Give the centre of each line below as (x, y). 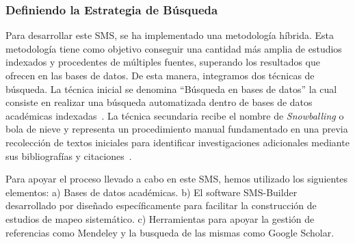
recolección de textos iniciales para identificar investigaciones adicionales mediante (177, 142)
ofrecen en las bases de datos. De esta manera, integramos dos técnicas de (160, 75)
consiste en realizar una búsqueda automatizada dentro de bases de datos (159, 102)
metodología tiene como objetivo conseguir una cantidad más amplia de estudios (174, 48)
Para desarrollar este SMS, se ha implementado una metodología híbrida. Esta (170, 35)
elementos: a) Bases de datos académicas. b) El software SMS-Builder (152, 192)
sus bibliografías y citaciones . (69, 155)
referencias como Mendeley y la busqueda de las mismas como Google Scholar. (170, 232)
